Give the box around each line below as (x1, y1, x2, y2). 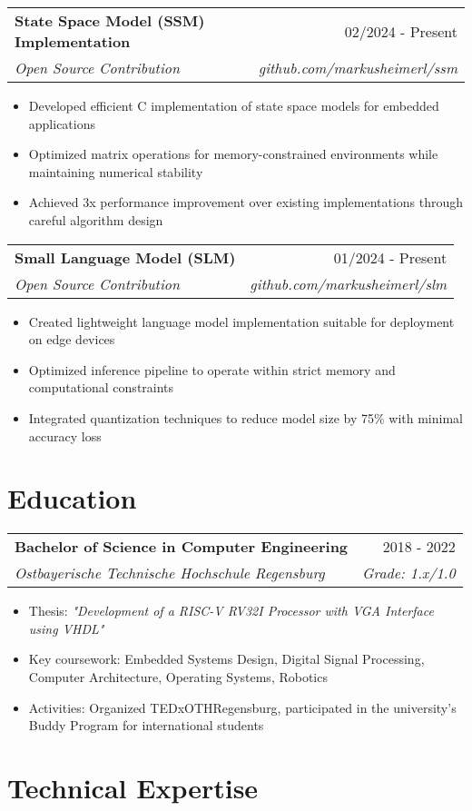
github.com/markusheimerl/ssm (258, 57, 457, 78)
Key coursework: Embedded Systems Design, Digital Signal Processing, (28, 649, 425, 668)
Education (7, 480, 137, 517)
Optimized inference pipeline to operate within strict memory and (28, 360, 396, 379)
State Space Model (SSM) (15, 10, 205, 31)
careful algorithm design (28, 210, 163, 229)
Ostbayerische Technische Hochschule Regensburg (15, 562, 325, 584)
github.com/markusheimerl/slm (250, 272, 447, 294)
